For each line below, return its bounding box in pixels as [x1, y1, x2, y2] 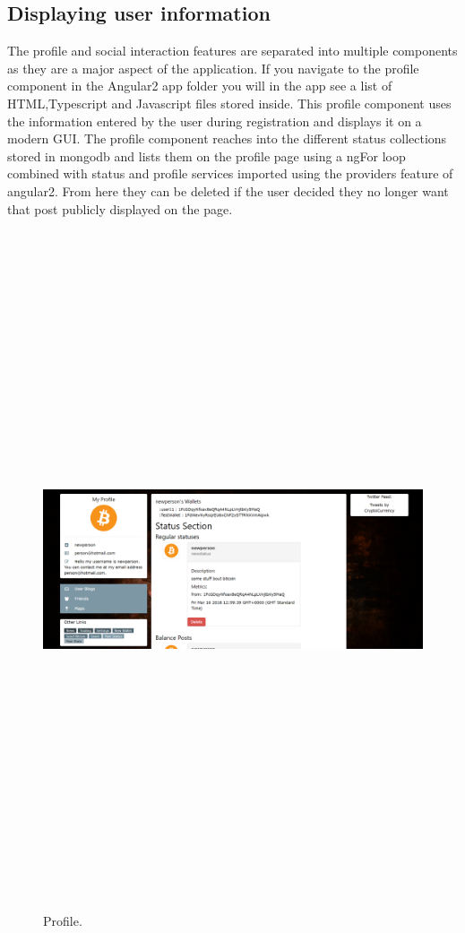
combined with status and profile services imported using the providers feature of [7, 164, 453, 183]
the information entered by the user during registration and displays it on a [7, 111, 422, 130]
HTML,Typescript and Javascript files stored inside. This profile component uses [7, 93, 452, 112]
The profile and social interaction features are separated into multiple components [7, 41, 458, 60]
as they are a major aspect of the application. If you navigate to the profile [7, 58, 419, 77]
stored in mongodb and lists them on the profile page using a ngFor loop [7, 146, 406, 165]
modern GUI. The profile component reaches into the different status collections [7, 129, 447, 148]
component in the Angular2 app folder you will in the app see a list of [7, 76, 392, 95]
